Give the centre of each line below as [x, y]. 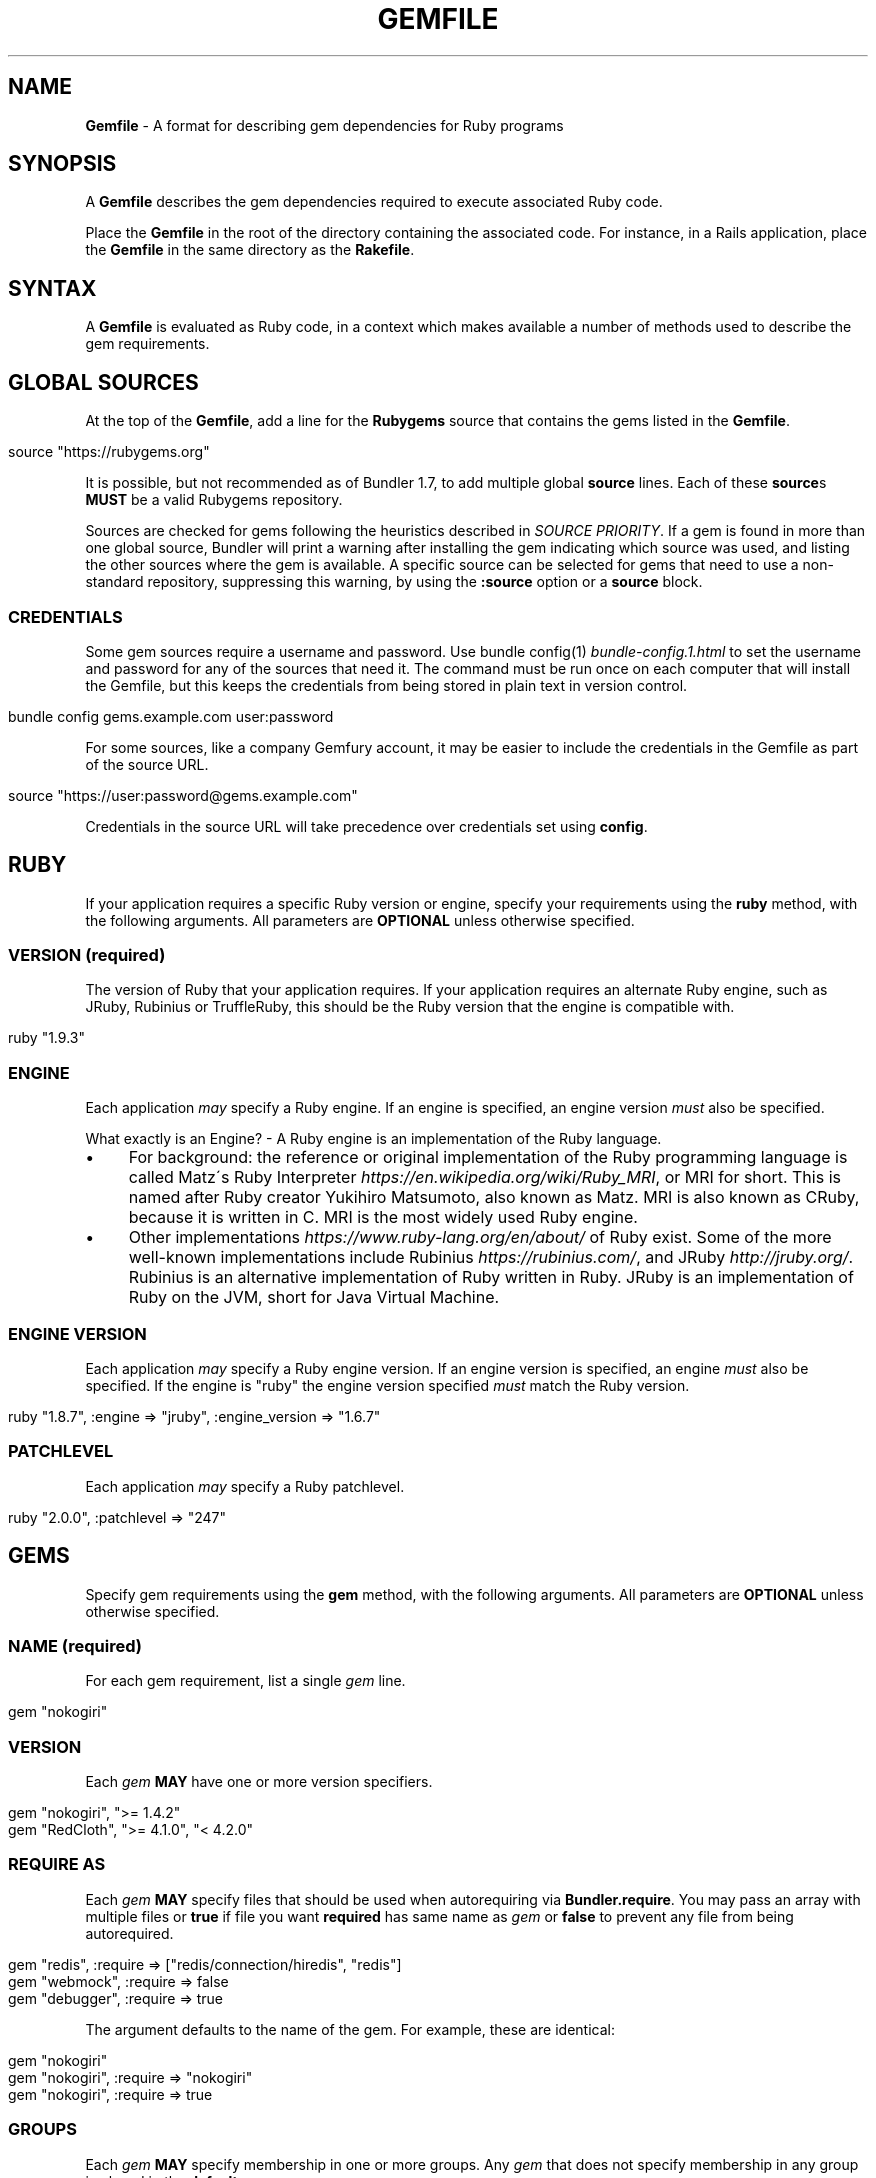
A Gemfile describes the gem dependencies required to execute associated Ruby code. [374, 202]
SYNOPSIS [62, 164]
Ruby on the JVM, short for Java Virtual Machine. [314, 1297]
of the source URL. [147, 764]
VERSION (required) [87, 955]
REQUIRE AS [57, 1864]
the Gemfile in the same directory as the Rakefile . [250, 250]
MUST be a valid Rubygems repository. [214, 500]
